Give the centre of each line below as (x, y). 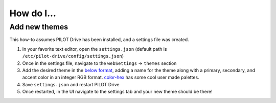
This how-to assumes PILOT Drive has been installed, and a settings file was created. (99, 40)
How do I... (33, 13)
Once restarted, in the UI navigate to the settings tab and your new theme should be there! (117, 92)
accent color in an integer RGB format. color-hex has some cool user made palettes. (111, 77)
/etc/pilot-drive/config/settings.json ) (73, 56)
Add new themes (39, 27)
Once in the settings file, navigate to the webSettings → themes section (99, 63)
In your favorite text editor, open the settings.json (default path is (95, 49)
